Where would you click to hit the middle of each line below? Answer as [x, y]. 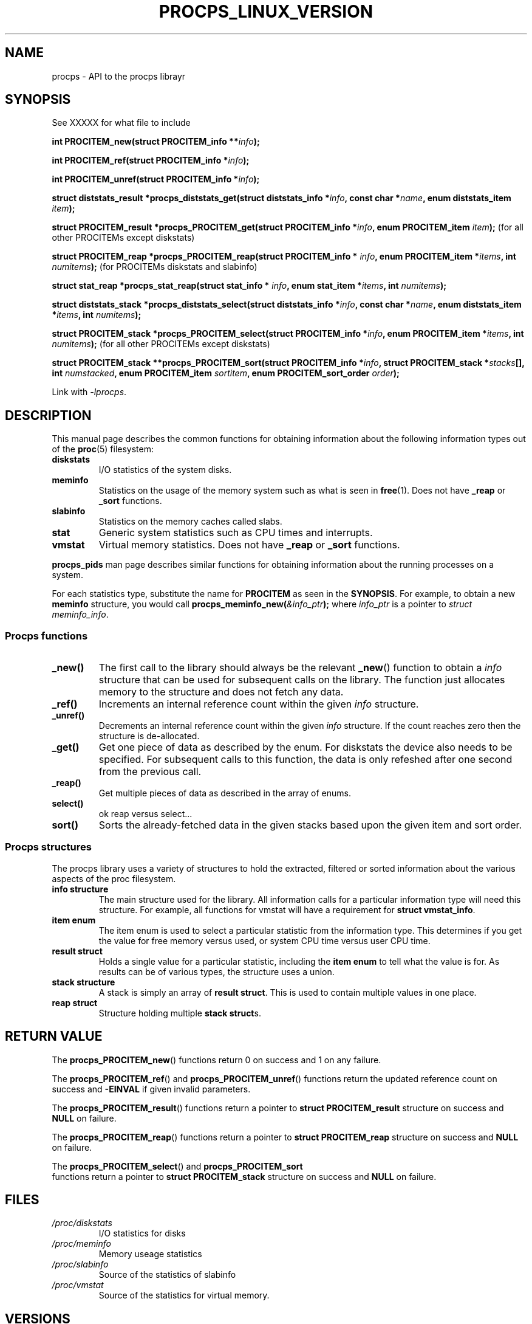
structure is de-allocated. [149, 736]
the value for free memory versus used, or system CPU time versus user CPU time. [264, 940]
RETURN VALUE [54, 1036]
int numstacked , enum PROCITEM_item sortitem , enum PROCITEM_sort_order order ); [226, 373]
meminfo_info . [80, 615]
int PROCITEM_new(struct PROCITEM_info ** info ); [156, 142]
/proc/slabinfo [80, 1264]
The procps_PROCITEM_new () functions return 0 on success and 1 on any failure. [217, 1060]
